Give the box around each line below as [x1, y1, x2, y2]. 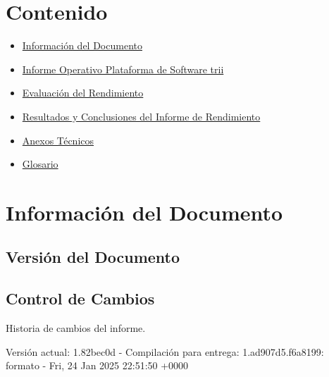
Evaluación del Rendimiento [22, 85, 144, 100]
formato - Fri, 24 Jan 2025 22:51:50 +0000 [6, 358, 189, 373]
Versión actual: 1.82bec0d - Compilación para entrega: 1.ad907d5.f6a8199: [6, 344, 324, 359]
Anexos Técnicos [22, 132, 94, 147]
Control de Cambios [6, 288, 155, 309]
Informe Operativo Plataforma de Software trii [22, 61, 224, 76]
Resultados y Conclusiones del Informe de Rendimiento [22, 109, 261, 123]
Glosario [22, 156, 58, 171]
